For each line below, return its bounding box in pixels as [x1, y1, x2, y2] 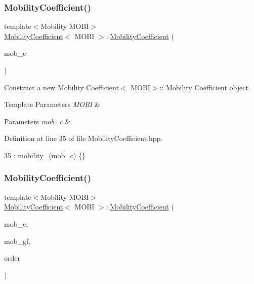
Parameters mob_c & [4, 116, 71, 126]
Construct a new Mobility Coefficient [4, 82, 119, 92]
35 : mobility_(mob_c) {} [4, 150, 86, 160]
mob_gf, [4, 235, 31, 246]
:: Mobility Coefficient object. [159, 82, 250, 92]
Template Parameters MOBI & [4, 99, 100, 110]
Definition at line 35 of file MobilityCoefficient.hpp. [4, 133, 163, 144]
